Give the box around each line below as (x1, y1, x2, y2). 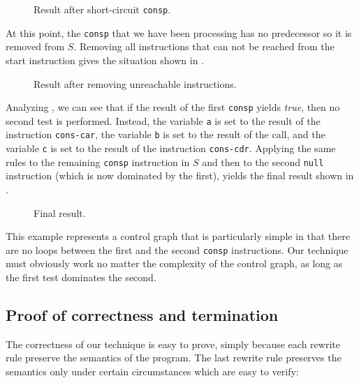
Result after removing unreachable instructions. (34, 76, 237, 91)
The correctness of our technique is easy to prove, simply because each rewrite (6, 336, 340, 351)
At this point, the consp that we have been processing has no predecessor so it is (6, 25, 352, 40)
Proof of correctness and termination (6, 303, 279, 325)
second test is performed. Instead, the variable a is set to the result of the (6, 113, 321, 128)
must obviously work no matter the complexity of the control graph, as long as (6, 256, 343, 271)
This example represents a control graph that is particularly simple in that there (6, 229, 350, 243)
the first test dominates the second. (6, 270, 156, 284)
